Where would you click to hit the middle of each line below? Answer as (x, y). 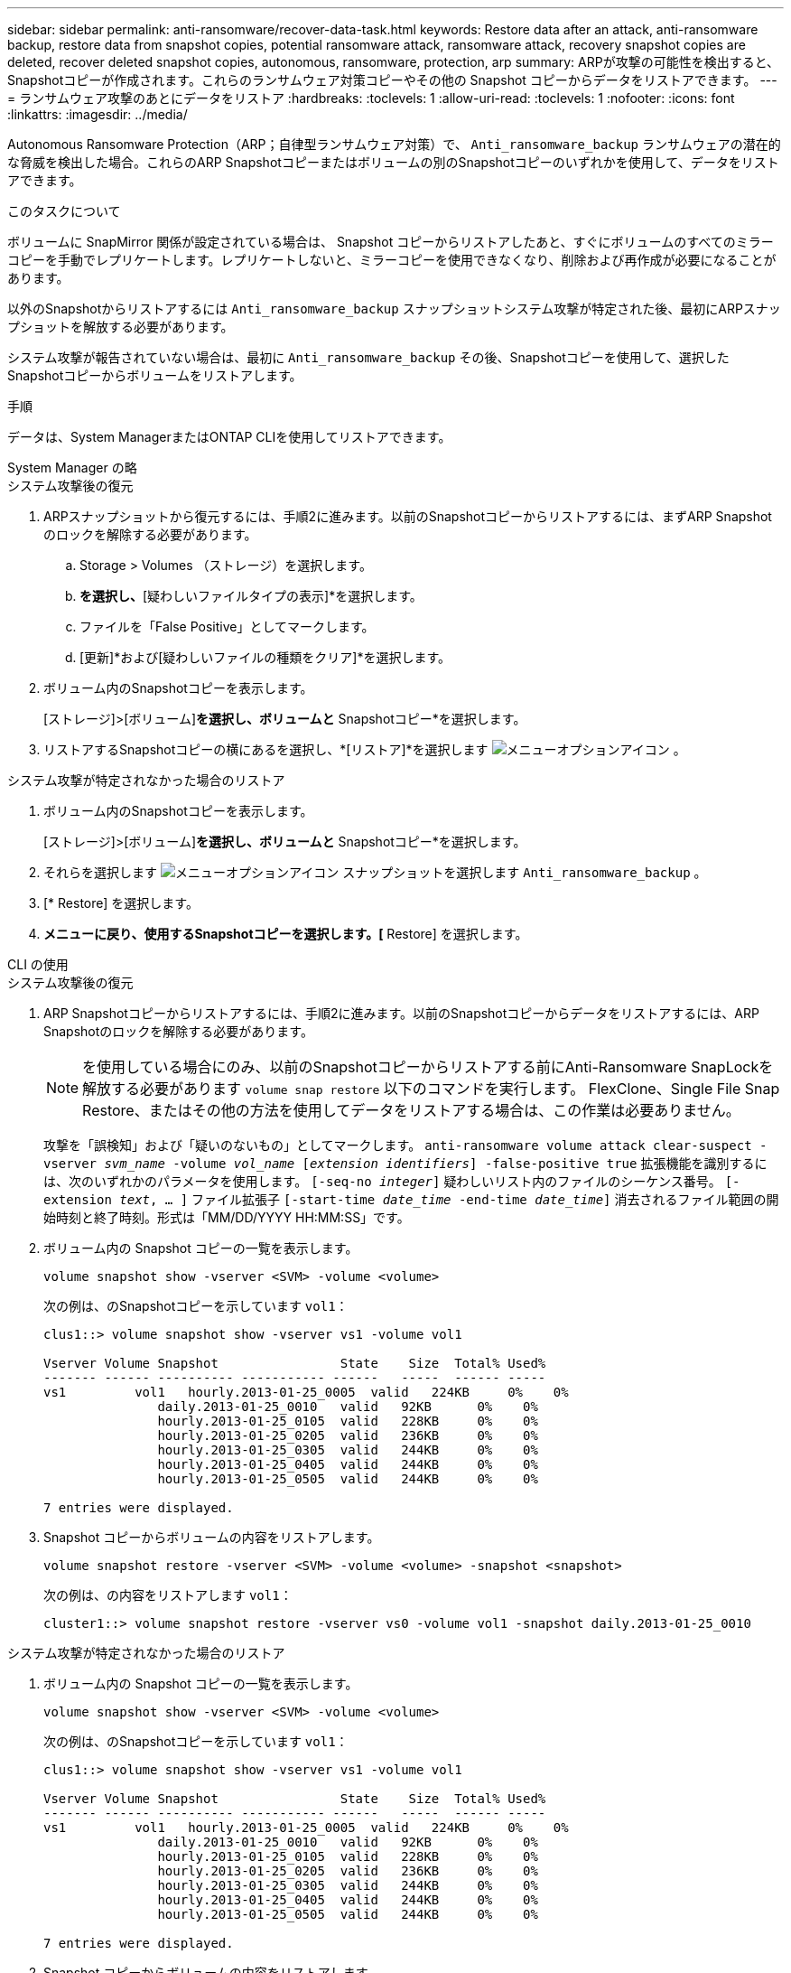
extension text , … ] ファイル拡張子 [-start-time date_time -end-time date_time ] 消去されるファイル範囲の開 (411, 1199)
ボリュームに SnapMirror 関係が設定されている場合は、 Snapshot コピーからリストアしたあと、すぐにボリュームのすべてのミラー (391, 242)
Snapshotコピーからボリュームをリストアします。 (155, 375)
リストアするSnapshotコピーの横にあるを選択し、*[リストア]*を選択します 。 (365, 749)
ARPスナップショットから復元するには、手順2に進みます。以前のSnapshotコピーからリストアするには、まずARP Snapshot (408, 516)
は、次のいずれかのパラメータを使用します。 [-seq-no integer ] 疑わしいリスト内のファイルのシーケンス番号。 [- (392, 1181)
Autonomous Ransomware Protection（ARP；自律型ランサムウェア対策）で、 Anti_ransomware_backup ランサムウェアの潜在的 (394, 144)
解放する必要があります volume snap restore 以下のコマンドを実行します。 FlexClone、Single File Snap (431, 1089)
